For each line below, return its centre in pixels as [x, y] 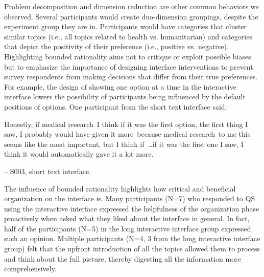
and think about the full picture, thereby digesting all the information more [123, 258]
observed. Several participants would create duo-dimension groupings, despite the [131, 16]
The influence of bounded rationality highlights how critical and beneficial [120, 188]
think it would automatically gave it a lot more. [79, 154]
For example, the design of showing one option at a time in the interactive [120, 86]
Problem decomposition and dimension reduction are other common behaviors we [131, 6]
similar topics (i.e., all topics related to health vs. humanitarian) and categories [128, 36]
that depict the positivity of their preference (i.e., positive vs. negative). [116, 46]
